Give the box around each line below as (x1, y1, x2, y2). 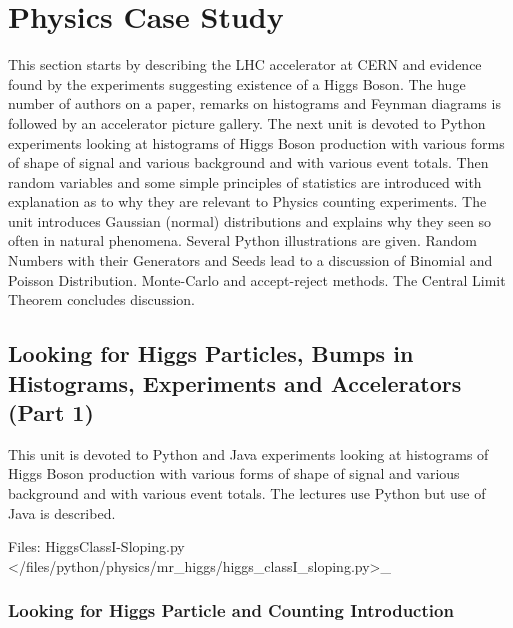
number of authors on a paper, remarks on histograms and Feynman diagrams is (8, 93, 501, 114)
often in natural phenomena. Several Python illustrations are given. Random (8, 230, 477, 251)
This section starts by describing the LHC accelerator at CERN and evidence (8, 54, 482, 75)
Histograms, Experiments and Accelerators (8, 367, 462, 398)
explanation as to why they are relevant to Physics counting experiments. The (8, 191, 487, 212)
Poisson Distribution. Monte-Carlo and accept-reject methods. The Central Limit (8, 269, 506, 290)
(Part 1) (8, 397, 94, 428)
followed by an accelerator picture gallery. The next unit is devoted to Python (8, 112, 486, 133)
